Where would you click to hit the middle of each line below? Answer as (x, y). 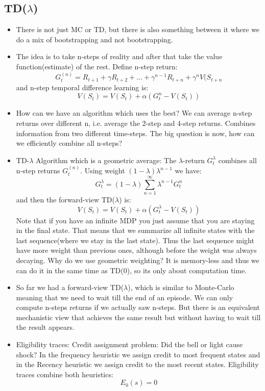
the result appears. (45, 327)
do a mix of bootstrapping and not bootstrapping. (94, 39)
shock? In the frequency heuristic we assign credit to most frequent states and (138, 354)
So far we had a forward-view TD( (70, 287)
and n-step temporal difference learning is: (82, 87)
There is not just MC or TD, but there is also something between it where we (138, 29)
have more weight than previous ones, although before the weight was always (136, 250)
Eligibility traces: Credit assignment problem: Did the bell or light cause (129, 344)
